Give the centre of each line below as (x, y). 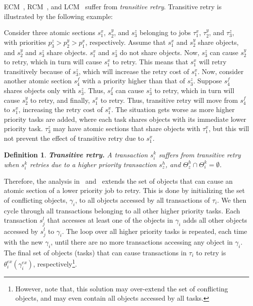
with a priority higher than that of (134, 81)
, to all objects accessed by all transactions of (143, 200)
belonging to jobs (165, 32)
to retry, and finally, (60, 100)
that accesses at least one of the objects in (110, 220)
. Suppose (208, 81)
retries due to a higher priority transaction (93, 164)
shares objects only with (40, 90)
